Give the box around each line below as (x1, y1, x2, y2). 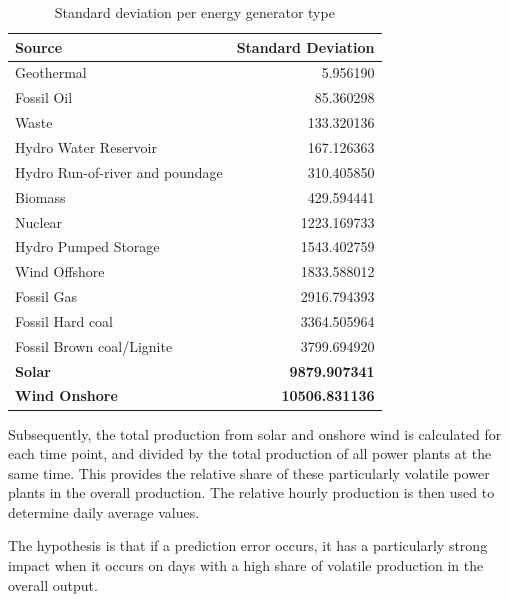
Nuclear (15, 211, 63, 232)
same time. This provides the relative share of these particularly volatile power (8, 462, 490, 483)
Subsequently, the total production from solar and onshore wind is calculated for (8, 423, 502, 444)
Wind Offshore (15, 261, 105, 282)
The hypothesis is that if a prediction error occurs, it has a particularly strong (8, 535, 488, 556)
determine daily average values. (8, 501, 200, 522)
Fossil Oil (15, 87, 73, 108)
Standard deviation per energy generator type (54, 2, 335, 22)
